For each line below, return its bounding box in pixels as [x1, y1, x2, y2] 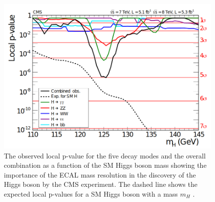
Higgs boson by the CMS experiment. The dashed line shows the [4, 179, 197, 189]
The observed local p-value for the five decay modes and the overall [4, 150, 206, 160]
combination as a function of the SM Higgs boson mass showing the [4, 160, 207, 170]
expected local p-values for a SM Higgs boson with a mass [4, 188, 178, 199]
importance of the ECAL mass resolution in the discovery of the [4, 169, 196, 180]
